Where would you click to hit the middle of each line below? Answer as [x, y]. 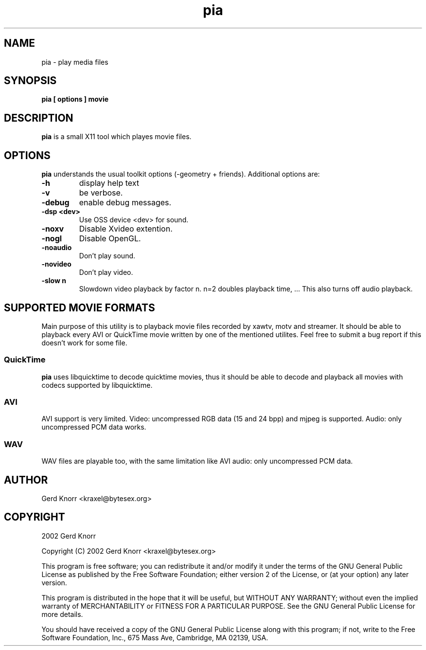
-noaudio [57, 248]
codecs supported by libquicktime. [97, 385]
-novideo [56, 264]
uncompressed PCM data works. [94, 427]
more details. [62, 614]
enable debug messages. [125, 203]
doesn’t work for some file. [84, 343]
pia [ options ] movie [75, 99]
